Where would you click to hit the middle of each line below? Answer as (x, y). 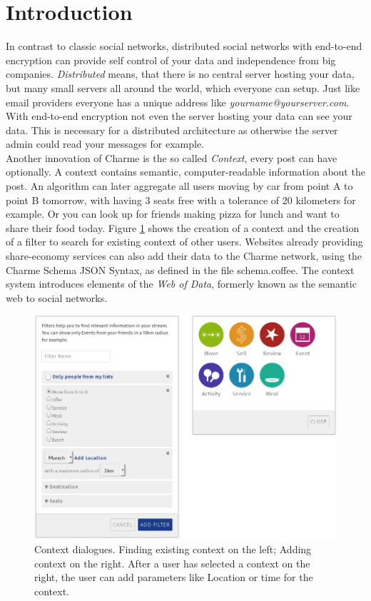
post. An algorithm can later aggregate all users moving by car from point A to (179, 186)
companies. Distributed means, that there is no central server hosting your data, (180, 74)
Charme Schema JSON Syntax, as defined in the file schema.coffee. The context (180, 269)
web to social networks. (57, 297)
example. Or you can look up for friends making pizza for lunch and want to (173, 214)
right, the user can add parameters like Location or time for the (174, 577)
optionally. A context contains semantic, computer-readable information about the (185, 172)
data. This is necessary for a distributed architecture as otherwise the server (172, 130)
